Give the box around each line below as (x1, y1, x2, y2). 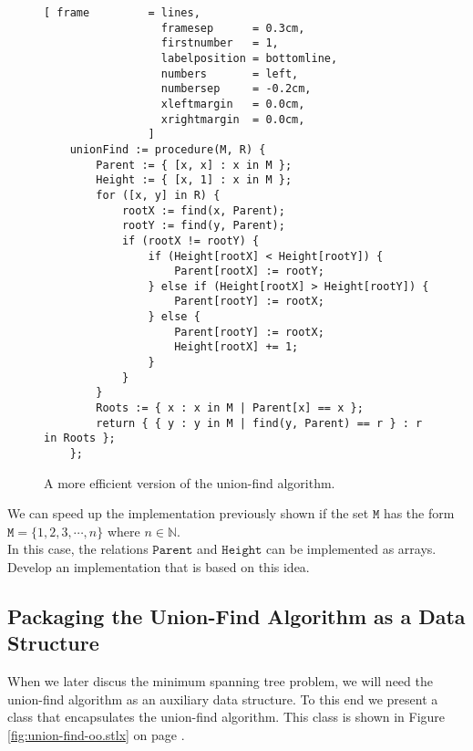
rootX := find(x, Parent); (121, 203, 285, 217)
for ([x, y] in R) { (96, 188, 221, 202)
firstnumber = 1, (160, 37, 279, 50)
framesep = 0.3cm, (160, 21, 305, 35)
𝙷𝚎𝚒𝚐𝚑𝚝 (221, 544, 262, 558)
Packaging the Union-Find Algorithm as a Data (7, 602, 466, 631)
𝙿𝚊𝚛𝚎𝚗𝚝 (152, 544, 193, 558)
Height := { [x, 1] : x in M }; (96, 173, 293, 187)
